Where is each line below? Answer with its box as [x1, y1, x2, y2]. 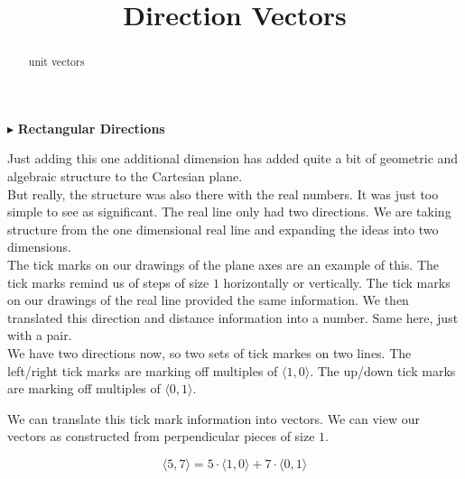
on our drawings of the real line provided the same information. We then [7, 290, 409, 309]
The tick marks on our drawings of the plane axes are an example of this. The [7, 254, 439, 273]
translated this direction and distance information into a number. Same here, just [7, 308, 459, 327]
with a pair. [7, 326, 72, 345]
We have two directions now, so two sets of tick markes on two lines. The [7, 343, 412, 362]
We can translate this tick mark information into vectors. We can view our [7, 409, 420, 428]
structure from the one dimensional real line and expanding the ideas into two [7, 219, 439, 238]
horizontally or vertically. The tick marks [223, 272, 451, 291]
